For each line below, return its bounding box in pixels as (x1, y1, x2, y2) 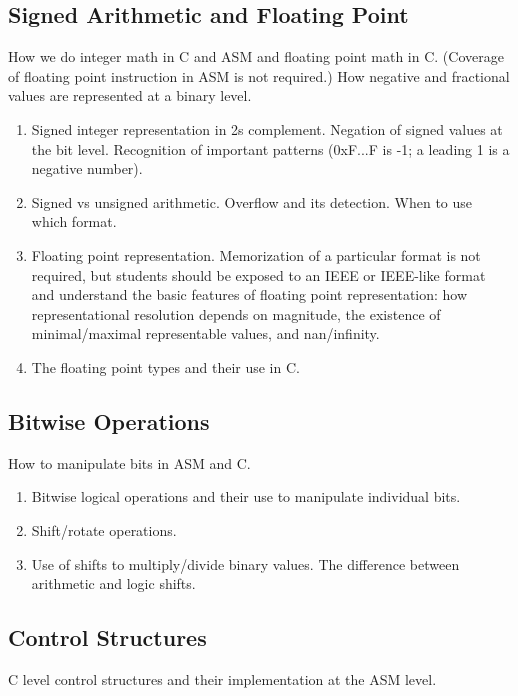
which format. (31, 211, 117, 232)
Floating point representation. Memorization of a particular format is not (31, 244, 481, 265)
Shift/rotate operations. (31, 519, 177, 540)
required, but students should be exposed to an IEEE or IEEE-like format (31, 264, 486, 285)
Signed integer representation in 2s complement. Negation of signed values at (31, 118, 503, 139)
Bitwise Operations (8, 405, 210, 436)
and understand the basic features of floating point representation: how (31, 284, 468, 305)
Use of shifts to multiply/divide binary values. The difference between (31, 553, 460, 574)
